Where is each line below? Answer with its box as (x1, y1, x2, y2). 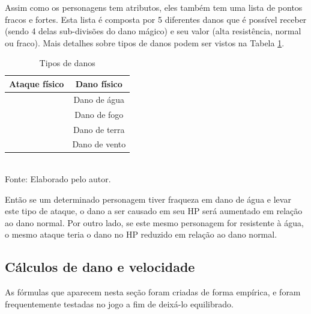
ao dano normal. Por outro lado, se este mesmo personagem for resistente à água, (5, 216, 304, 229)
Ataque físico (9, 77, 64, 90)
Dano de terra (73, 123, 125, 135)
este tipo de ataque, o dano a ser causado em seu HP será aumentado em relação (5, 205, 303, 217)
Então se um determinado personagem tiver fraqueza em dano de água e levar (5, 192, 291, 205)
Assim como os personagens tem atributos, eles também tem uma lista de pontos (5, 1, 303, 13)
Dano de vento (72, 138, 126, 150)
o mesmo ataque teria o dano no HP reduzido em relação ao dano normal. (5, 228, 277, 241)
